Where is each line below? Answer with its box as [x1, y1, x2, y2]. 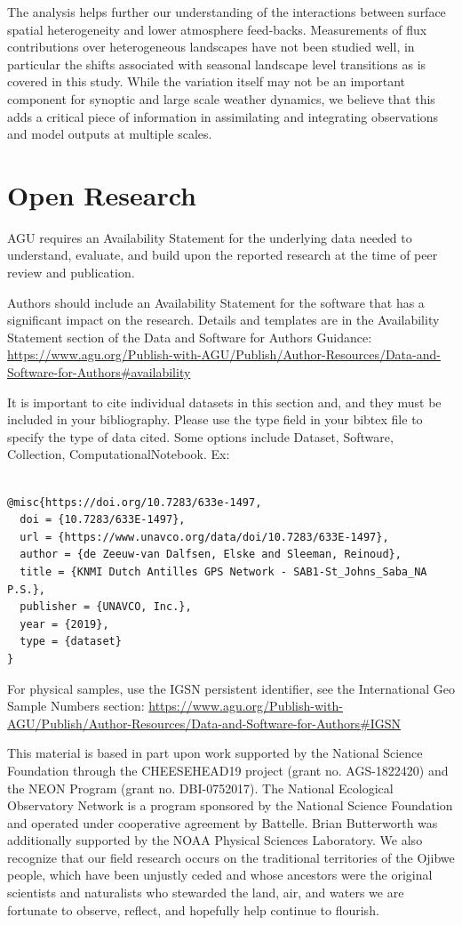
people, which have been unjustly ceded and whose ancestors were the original [7, 865, 433, 884]
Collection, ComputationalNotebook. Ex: [7, 445, 230, 463]
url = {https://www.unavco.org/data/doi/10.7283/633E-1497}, [20, 530, 389, 543]
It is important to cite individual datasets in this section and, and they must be [7, 392, 442, 411]
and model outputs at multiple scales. [7, 125, 212, 143]
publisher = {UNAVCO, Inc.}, [20, 600, 192, 614]
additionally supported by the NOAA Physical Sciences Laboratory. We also [7, 831, 423, 849]
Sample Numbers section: [7, 696, 145, 715]
